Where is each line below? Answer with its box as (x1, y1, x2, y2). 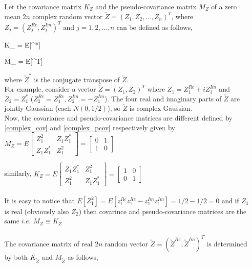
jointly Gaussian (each (4, 103, 71, 113)
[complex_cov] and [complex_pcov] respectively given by (4, 122, 175, 132)
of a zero (211, 1, 237, 11)
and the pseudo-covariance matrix (95, 1, 197, 11)
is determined (207, 238, 247, 248)
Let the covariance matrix (4, 1, 82, 11)
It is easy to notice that (4, 195, 75, 205)
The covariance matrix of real (4, 238, 93, 248)
